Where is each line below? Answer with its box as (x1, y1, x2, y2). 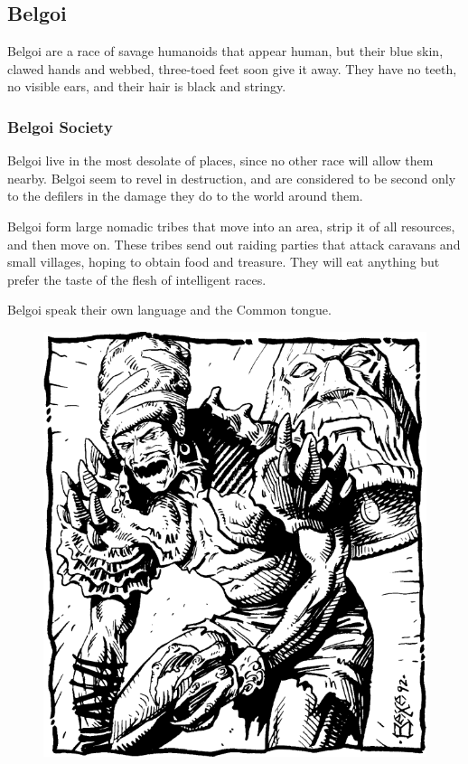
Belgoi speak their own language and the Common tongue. (7, 300, 332, 319)
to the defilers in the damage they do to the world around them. (7, 186, 363, 205)
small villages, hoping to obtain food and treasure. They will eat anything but (7, 252, 440, 271)
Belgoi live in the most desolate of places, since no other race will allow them (7, 151, 434, 170)
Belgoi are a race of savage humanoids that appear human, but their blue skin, (7, 42, 444, 61)
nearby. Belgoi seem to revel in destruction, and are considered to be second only (7, 168, 456, 187)
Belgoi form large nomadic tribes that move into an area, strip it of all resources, (7, 216, 455, 235)
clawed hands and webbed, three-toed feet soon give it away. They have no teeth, (7, 59, 457, 78)
